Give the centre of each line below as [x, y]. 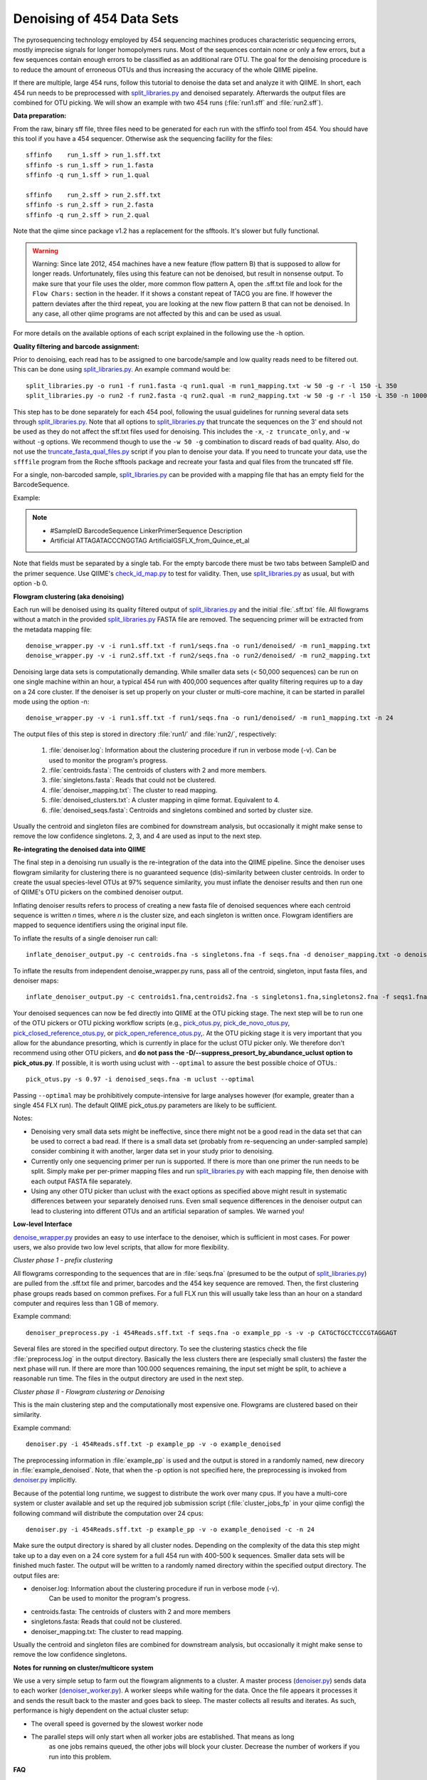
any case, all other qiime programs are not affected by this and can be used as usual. [157, 313]
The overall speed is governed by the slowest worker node [117, 1724]
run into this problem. [80, 1757]
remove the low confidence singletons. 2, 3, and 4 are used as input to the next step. [138, 836]
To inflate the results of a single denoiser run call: [85, 938]
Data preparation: [40, 116]
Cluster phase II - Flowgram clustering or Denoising [89, 1391]
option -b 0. [30, 583]
